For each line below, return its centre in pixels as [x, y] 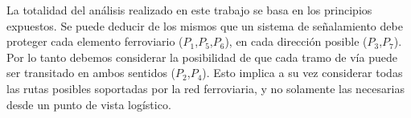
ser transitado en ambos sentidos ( [91, 73]
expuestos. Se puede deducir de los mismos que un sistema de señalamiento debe [205, 25]
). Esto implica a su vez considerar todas [302, 73]
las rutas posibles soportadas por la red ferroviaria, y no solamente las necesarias [205, 88]
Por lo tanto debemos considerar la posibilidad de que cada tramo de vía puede [202, 57]
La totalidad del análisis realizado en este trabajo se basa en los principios [189, 10]
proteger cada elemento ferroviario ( [95, 41]
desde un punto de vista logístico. [89, 104]
